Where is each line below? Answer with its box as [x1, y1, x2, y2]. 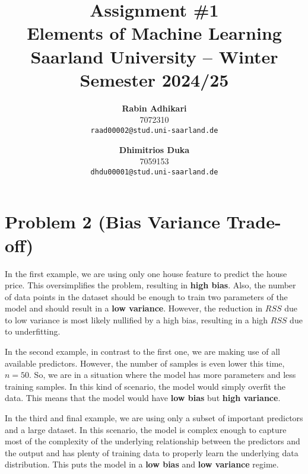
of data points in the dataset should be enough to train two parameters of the [5, 290, 288, 303]
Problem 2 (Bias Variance [5, 209, 220, 234]
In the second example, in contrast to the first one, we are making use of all [5, 345, 280, 358]
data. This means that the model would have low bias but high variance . [5, 392, 281, 404]
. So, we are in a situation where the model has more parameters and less [29, 368, 296, 381]
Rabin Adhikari [122, 101, 187, 114]
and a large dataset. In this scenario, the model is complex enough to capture [5, 423, 287, 435]
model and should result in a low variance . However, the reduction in [5, 302, 263, 314]
